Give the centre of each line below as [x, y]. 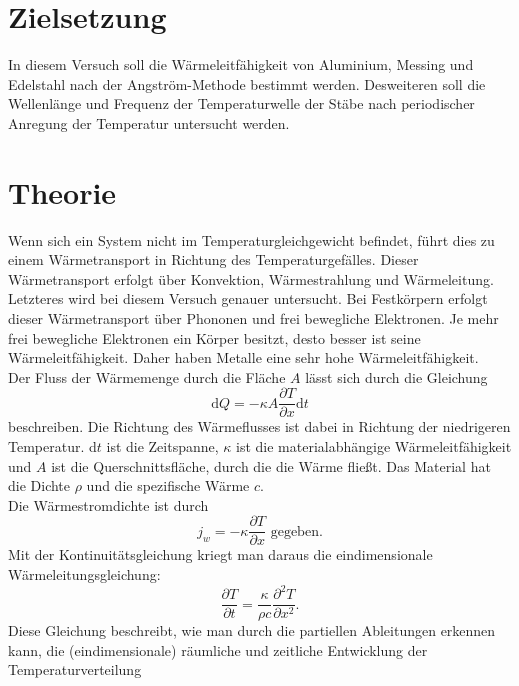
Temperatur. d [52, 446]
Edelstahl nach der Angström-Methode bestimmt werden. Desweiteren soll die [247, 83]
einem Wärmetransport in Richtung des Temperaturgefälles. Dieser [213, 259]
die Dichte [39, 485]
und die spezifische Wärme [168, 485]
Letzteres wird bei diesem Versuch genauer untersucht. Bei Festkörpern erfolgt [248, 298]
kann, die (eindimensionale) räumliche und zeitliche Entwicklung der [218, 649]
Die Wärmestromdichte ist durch [108, 504]
